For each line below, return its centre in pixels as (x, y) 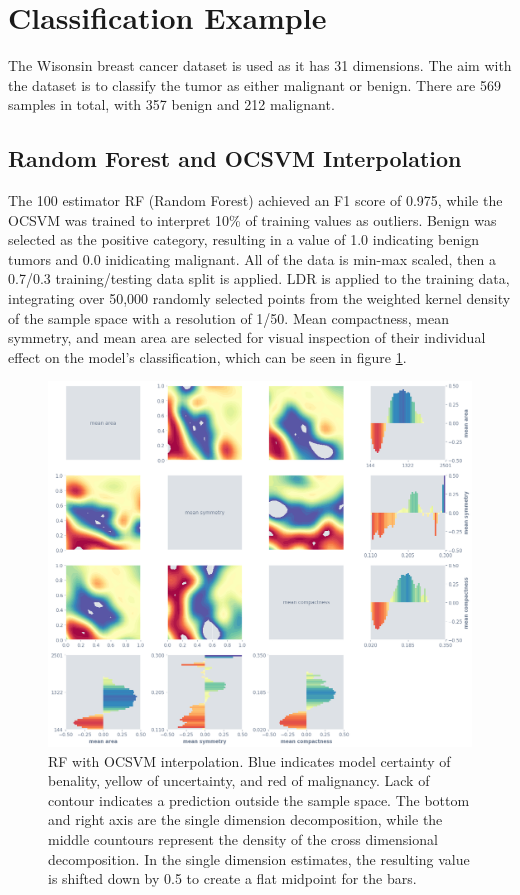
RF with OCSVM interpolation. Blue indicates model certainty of (249, 760)
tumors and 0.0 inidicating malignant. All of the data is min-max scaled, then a (252, 258)
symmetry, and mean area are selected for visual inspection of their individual (247, 337)
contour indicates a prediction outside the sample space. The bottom (259, 799)
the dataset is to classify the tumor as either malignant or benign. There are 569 (254, 84)
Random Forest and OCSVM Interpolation (235, 158)
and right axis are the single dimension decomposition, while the (245, 819)
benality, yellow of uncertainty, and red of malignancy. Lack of (239, 780)
